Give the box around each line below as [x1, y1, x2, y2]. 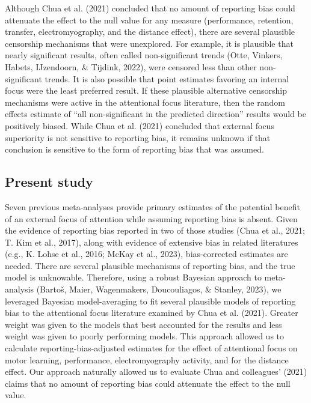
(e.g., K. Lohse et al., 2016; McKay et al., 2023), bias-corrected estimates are [5, 247, 288, 260]
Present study [5, 172, 93, 191]
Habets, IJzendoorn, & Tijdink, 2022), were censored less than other [5, 60, 257, 73]
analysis [5, 283, 34, 295]
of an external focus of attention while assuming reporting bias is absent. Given [5, 212, 298, 225]
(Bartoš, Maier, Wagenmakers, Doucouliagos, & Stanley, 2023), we [36, 283, 282, 295]
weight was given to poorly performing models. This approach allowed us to [5, 330, 285, 342]
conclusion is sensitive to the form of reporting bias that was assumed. [5, 143, 264, 156]
